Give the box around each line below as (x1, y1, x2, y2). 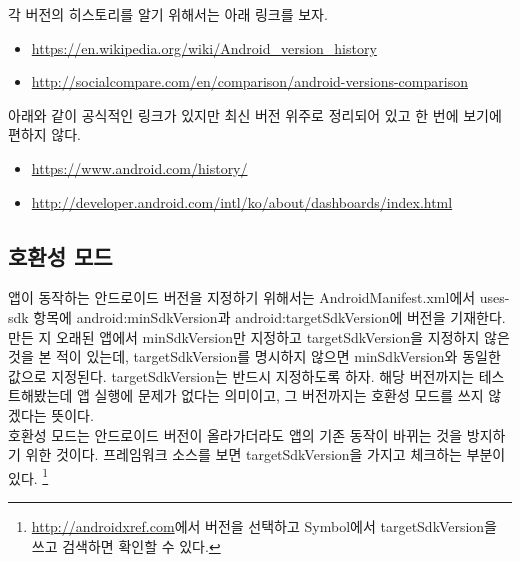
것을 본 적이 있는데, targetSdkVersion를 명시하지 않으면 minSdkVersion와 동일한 (8, 346, 501, 367)
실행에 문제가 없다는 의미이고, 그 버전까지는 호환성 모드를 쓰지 (94, 385, 484, 406)
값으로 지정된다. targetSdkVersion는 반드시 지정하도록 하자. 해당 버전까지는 (8, 365, 475, 386)
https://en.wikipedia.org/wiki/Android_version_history (31, 37, 377, 58)
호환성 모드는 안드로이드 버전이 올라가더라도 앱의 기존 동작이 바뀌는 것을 (8, 424, 463, 445)
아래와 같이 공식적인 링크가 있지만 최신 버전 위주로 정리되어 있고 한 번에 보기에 (8, 104, 502, 125)
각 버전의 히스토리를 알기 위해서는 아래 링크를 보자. (8, 4, 328, 24)
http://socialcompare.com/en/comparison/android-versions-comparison (31, 71, 468, 92)
